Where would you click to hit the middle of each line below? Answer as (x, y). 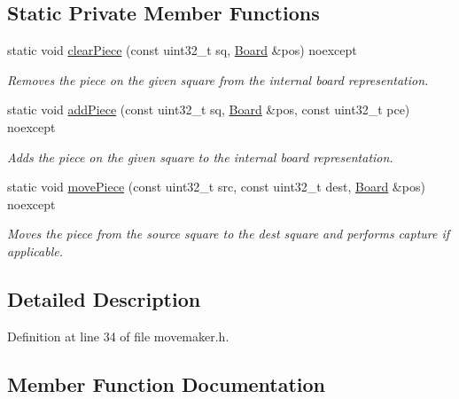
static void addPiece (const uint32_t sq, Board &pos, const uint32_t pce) (209, 110)
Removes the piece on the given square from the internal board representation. (218, 79)
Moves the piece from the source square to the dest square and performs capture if (229, 234)
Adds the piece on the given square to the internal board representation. (200, 156)
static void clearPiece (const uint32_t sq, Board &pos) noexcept (182, 50)
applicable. (35, 250)
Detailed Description (104, 298)
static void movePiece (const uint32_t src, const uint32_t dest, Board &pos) (216, 187)
